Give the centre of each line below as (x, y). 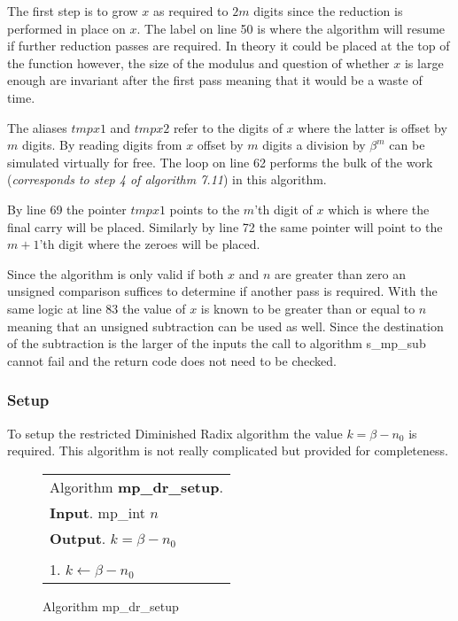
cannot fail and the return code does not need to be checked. (172, 360)
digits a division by (314, 145)
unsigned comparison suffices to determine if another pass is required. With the (222, 291)
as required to (191, 11)
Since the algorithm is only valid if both (116, 273)
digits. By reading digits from (102, 145)
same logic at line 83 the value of (97, 308)
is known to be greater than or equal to (308, 308)
